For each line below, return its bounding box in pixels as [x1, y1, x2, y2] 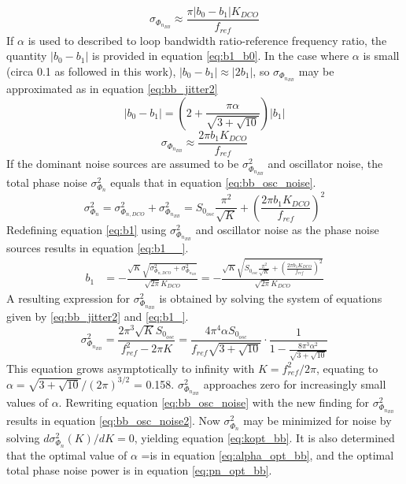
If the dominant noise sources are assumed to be [6, 155, 239, 172]
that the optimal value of [6, 446, 127, 463]
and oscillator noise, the [268, 155, 383, 172]
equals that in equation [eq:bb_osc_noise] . [110, 173, 316, 190]
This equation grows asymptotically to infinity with [6, 359, 255, 376]
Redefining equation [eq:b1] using [6, 221, 167, 237]
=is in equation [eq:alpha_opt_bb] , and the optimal [141, 446, 394, 463]
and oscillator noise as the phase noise [195, 221, 379, 237]
